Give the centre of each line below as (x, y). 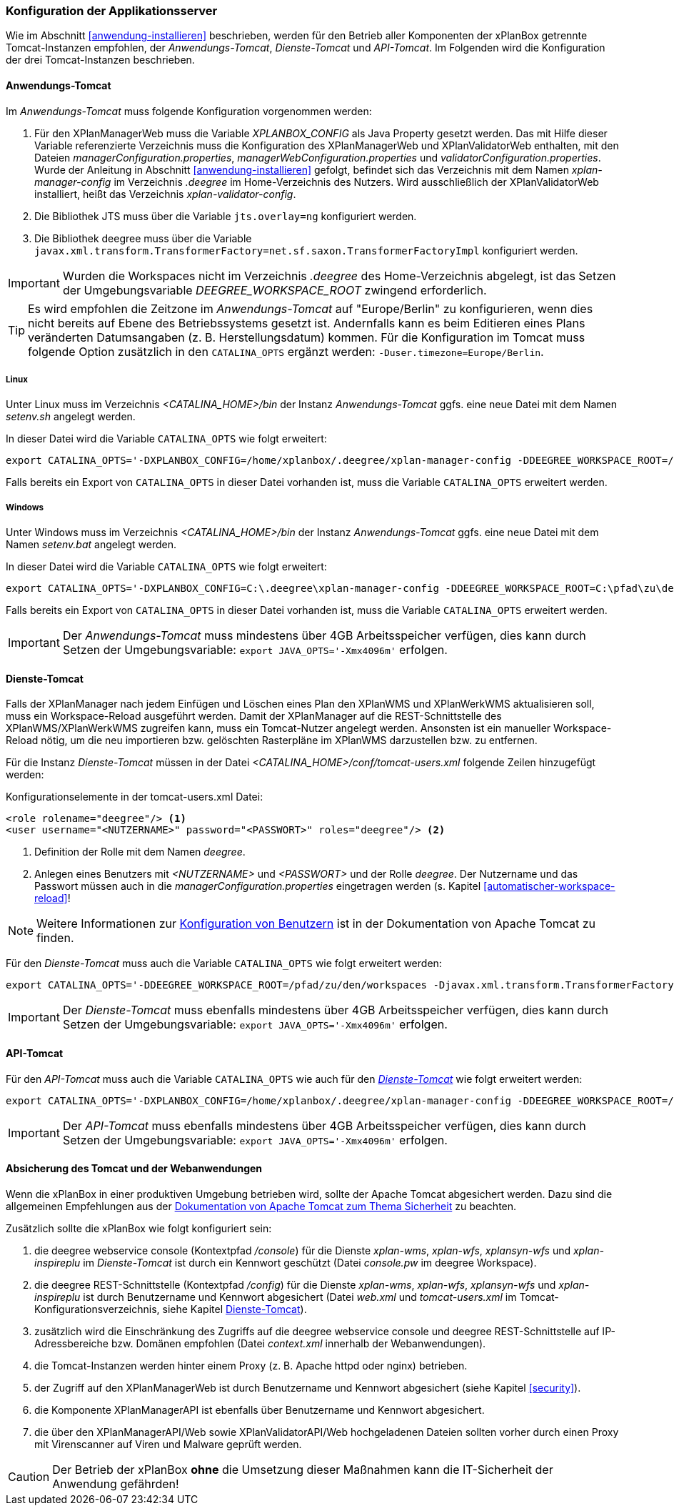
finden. (55, 938)
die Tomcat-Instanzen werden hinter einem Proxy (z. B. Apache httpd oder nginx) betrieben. (251, 1365)
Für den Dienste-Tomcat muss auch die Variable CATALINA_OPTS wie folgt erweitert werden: (224, 963)
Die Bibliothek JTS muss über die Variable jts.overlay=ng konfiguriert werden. (226, 216)
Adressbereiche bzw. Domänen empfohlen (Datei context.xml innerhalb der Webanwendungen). (260, 1343)
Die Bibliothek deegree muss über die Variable (143, 238)
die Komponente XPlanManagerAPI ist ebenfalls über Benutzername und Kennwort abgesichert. (260, 1410)
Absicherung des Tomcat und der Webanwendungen (134, 1169)
